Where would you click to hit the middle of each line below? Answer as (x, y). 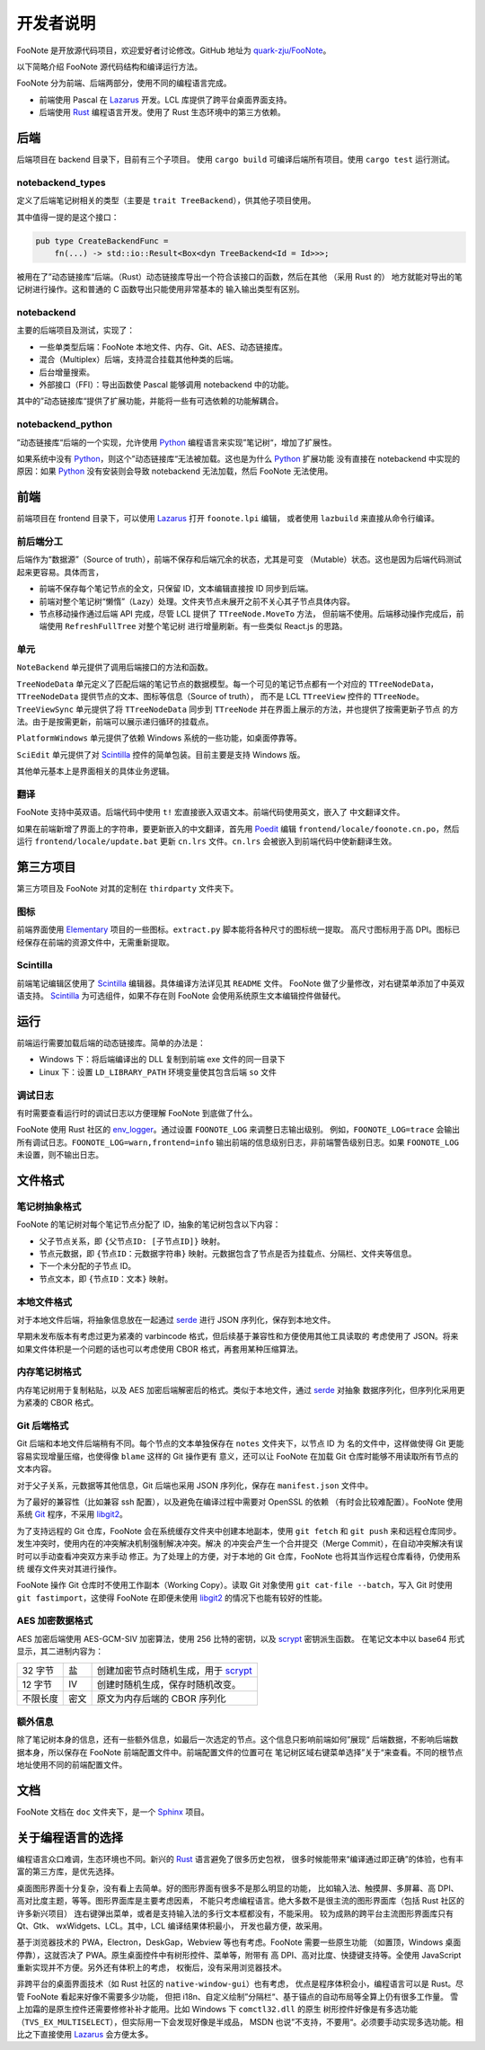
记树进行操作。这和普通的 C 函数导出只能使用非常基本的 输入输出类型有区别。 (161, 289)
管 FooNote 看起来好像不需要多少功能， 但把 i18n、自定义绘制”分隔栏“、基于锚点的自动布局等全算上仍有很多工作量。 (233, 1996)
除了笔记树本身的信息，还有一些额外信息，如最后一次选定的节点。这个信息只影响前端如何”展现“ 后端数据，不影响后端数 (238, 1740)
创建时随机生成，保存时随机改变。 (169, 1684)
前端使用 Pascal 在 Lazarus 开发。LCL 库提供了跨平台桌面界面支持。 (165, 100)
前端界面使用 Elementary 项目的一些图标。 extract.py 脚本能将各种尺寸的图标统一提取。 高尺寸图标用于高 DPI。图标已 (238, 929)
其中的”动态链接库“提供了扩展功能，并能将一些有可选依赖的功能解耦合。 (150, 401)
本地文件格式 (44, 1301)
